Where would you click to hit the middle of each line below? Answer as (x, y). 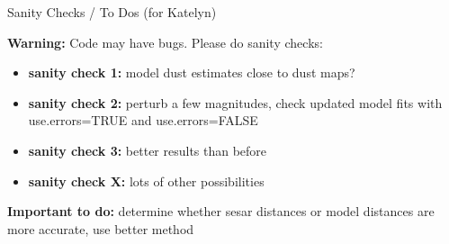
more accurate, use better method (101, 228)
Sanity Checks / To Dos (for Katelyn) (112, 12)
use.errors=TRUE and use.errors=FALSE (143, 120)
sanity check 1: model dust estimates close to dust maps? (192, 72)
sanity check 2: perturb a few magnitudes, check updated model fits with (235, 102)
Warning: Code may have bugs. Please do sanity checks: (165, 42)
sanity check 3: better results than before (148, 150)
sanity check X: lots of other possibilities (146, 181)
